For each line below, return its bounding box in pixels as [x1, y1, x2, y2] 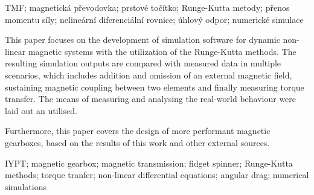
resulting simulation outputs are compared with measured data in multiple [5, 57, 281, 69]
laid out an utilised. [5, 104, 77, 117]
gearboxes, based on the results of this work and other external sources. [5, 136, 270, 149]
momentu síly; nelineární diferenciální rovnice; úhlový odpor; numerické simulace [5, 13, 304, 25]
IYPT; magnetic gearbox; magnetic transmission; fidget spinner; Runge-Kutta [5, 156, 293, 169]
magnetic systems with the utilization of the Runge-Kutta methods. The [28, 45, 296, 57]
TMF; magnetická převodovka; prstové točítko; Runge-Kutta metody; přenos [5, 1, 290, 13]
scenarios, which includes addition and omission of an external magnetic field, [5, 68, 292, 81]
